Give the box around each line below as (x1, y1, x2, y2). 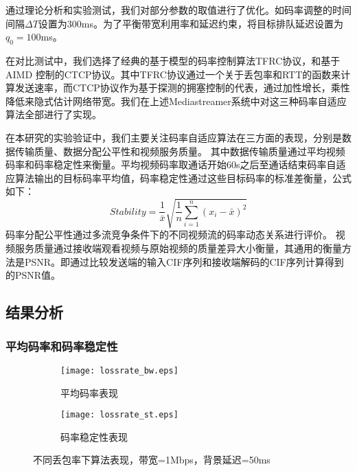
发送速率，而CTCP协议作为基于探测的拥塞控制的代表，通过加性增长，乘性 (14, 80, 350, 95)
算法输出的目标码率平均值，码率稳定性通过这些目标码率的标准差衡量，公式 (14, 170, 352, 185)
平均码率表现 (60, 385, 118, 400)
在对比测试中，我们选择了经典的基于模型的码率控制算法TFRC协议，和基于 (5, 53, 341, 67)
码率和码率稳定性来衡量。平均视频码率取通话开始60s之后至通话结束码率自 (5, 157, 336, 172)
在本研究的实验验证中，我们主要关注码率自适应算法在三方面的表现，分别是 (5, 130, 342, 144)
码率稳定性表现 (60, 429, 128, 444)
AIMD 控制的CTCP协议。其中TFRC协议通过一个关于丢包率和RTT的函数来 (5, 67, 341, 81)
